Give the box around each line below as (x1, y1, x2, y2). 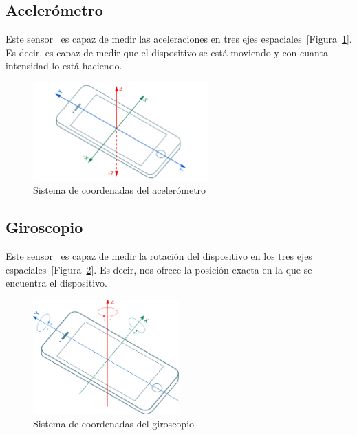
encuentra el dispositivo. (6, 276, 107, 290)
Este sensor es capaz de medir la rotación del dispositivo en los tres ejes (6, 249, 312, 263)
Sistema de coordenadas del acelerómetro (33, 183, 206, 197)
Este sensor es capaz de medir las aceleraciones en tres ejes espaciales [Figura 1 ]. (6, 32, 352, 46)
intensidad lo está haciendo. (6, 58, 122, 73)
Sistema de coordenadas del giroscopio (33, 416, 195, 431)
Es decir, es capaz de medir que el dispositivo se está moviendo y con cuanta (6, 45, 328, 59)
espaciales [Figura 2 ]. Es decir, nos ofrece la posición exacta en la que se (6, 262, 312, 276)
